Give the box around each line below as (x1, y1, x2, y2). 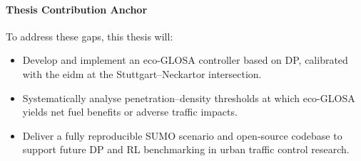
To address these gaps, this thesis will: (6, 28, 173, 43)
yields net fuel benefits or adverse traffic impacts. (22, 104, 238, 119)
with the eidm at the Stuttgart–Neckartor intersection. (22, 66, 262, 81)
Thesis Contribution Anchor (6, 1, 148, 16)
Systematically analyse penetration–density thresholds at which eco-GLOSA (22, 90, 355, 105)
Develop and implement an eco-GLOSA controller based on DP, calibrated (22, 52, 348, 67)
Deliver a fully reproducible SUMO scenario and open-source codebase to (22, 128, 342, 143)
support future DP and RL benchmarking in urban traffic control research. (22, 142, 350, 157)
